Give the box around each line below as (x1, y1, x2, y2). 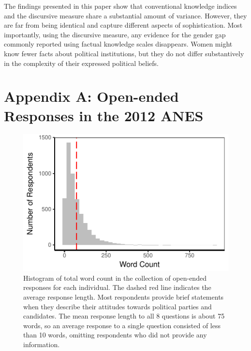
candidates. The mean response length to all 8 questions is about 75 (23, 311, 225, 321)
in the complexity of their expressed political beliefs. (4, 58, 159, 68)
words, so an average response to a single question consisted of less (23, 320, 221, 330)
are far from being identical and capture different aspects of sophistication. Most (4, 20, 243, 30)
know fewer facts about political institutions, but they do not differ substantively (4, 48, 244, 58)
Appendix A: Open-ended (4, 86, 179, 106)
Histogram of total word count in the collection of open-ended (23, 272, 207, 283)
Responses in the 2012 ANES (4, 105, 204, 125)
